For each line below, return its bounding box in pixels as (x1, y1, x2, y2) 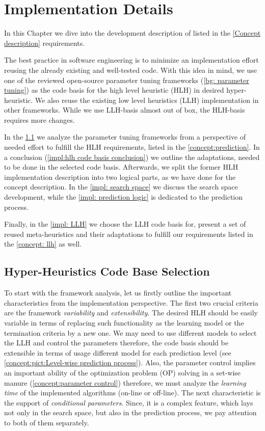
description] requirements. (4, 37, 85, 48)
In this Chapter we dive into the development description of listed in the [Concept (4, 28, 261, 38)
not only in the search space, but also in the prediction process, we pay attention (4, 407, 257, 418)
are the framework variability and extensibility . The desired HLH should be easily (4, 307, 258, 318)
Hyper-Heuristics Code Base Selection (4, 263, 210, 279)
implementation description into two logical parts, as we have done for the (4, 171, 236, 182)
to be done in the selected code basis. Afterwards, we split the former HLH (4, 161, 238, 172)
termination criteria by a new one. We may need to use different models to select (4, 327, 257, 338)
